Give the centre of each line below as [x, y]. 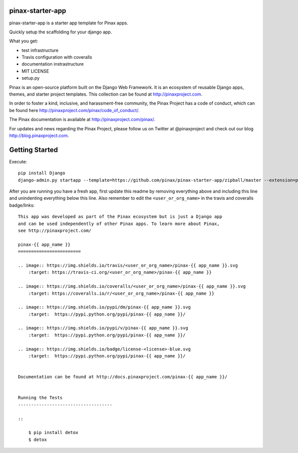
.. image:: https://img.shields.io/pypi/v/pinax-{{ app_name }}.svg [103, 328]
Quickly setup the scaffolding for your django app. [61, 32]
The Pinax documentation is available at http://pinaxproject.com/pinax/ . [82, 119]
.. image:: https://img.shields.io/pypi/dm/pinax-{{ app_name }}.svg [105, 307]
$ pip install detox [53, 433]
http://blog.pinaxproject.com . [39, 135]
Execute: [18, 161]
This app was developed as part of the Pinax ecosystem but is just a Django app [120, 217]
